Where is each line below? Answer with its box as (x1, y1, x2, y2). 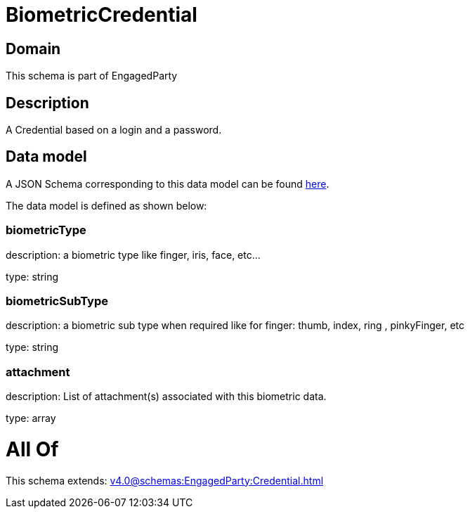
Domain (6, 39, 61, 58)
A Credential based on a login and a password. (6, 124, 222, 136)
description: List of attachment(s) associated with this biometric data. (6, 390, 327, 403)
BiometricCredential (6, 3, 197, 27)
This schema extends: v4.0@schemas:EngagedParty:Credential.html (6, 474, 324, 487)
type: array (6, 412, 56, 425)
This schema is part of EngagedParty (6, 70, 178, 82)
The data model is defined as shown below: (6, 199, 207, 212)
